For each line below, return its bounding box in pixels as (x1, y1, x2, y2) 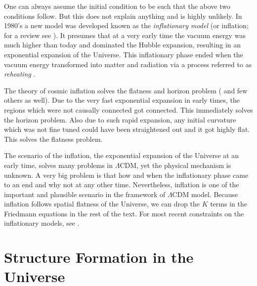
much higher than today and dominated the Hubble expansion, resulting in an (4, 40, 241, 50)
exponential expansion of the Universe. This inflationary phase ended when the (4, 49, 243, 59)
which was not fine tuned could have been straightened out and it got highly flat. (4, 124, 250, 134)
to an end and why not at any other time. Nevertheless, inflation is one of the (4, 179, 239, 190)
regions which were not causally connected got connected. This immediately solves (4, 104, 253, 115)
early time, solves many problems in (4, 160, 113, 170)
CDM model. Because (172, 189, 238, 199)
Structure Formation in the (4, 247, 194, 267)
